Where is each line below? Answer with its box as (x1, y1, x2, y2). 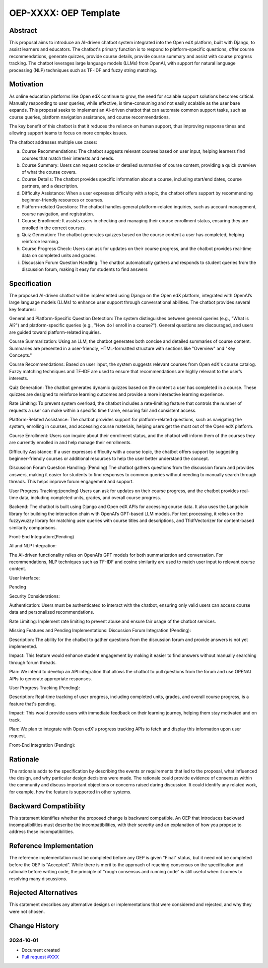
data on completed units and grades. (21, 253, 97, 258)
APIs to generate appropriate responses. (9, 675, 92, 682)
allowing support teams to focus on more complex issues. (9, 130, 128, 136)
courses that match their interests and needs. (21, 155, 115, 161)
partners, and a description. (21, 183, 79, 189)
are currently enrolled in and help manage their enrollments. (9, 440, 132, 446)
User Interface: (9, 575, 40, 581)
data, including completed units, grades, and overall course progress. (19, 494, 161, 501)
